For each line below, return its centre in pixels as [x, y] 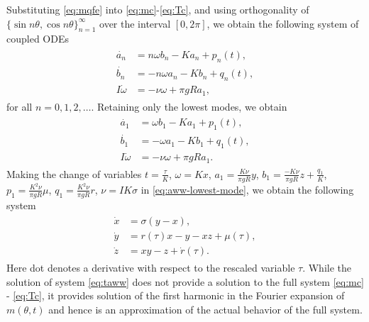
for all [20, 106]
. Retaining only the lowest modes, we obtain [189, 106]
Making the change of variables [74, 173]
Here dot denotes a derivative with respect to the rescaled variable [151, 268]
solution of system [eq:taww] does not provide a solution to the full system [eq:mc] [185, 281]
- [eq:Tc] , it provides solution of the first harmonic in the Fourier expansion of [176, 295]
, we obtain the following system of [283, 23]
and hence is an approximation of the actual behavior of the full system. [205, 310]
